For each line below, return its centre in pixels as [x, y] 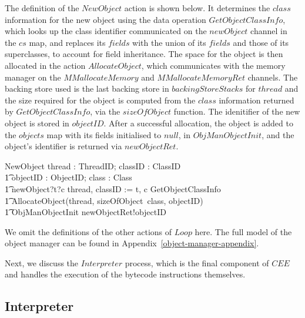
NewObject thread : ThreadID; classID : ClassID [93, 165]
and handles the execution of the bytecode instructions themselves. [125, 274]
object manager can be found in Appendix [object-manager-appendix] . [132, 243]
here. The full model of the [243, 231]
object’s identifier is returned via [63, 146]
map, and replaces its [67, 42]
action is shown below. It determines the [197, 8]
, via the [105, 111]
